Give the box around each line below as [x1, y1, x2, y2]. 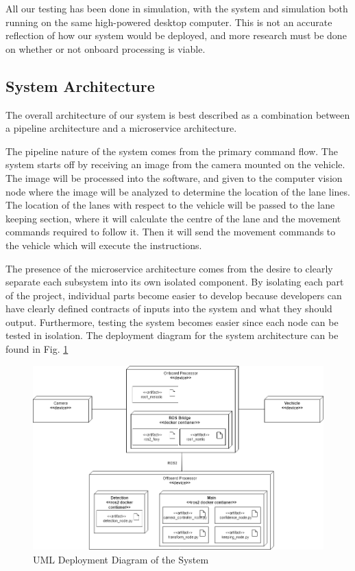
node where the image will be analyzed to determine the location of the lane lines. [5, 184, 350, 198]
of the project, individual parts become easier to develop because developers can [5, 288, 342, 302]
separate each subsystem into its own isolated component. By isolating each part [5, 275, 344, 289]
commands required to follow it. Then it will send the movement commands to [5, 224, 336, 239]
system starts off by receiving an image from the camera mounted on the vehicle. [5, 157, 345, 172]
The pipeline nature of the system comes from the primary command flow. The [5, 143, 338, 158]
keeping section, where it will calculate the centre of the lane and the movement [5, 211, 341, 225]
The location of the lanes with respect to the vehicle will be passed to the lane [5, 198, 335, 212]
